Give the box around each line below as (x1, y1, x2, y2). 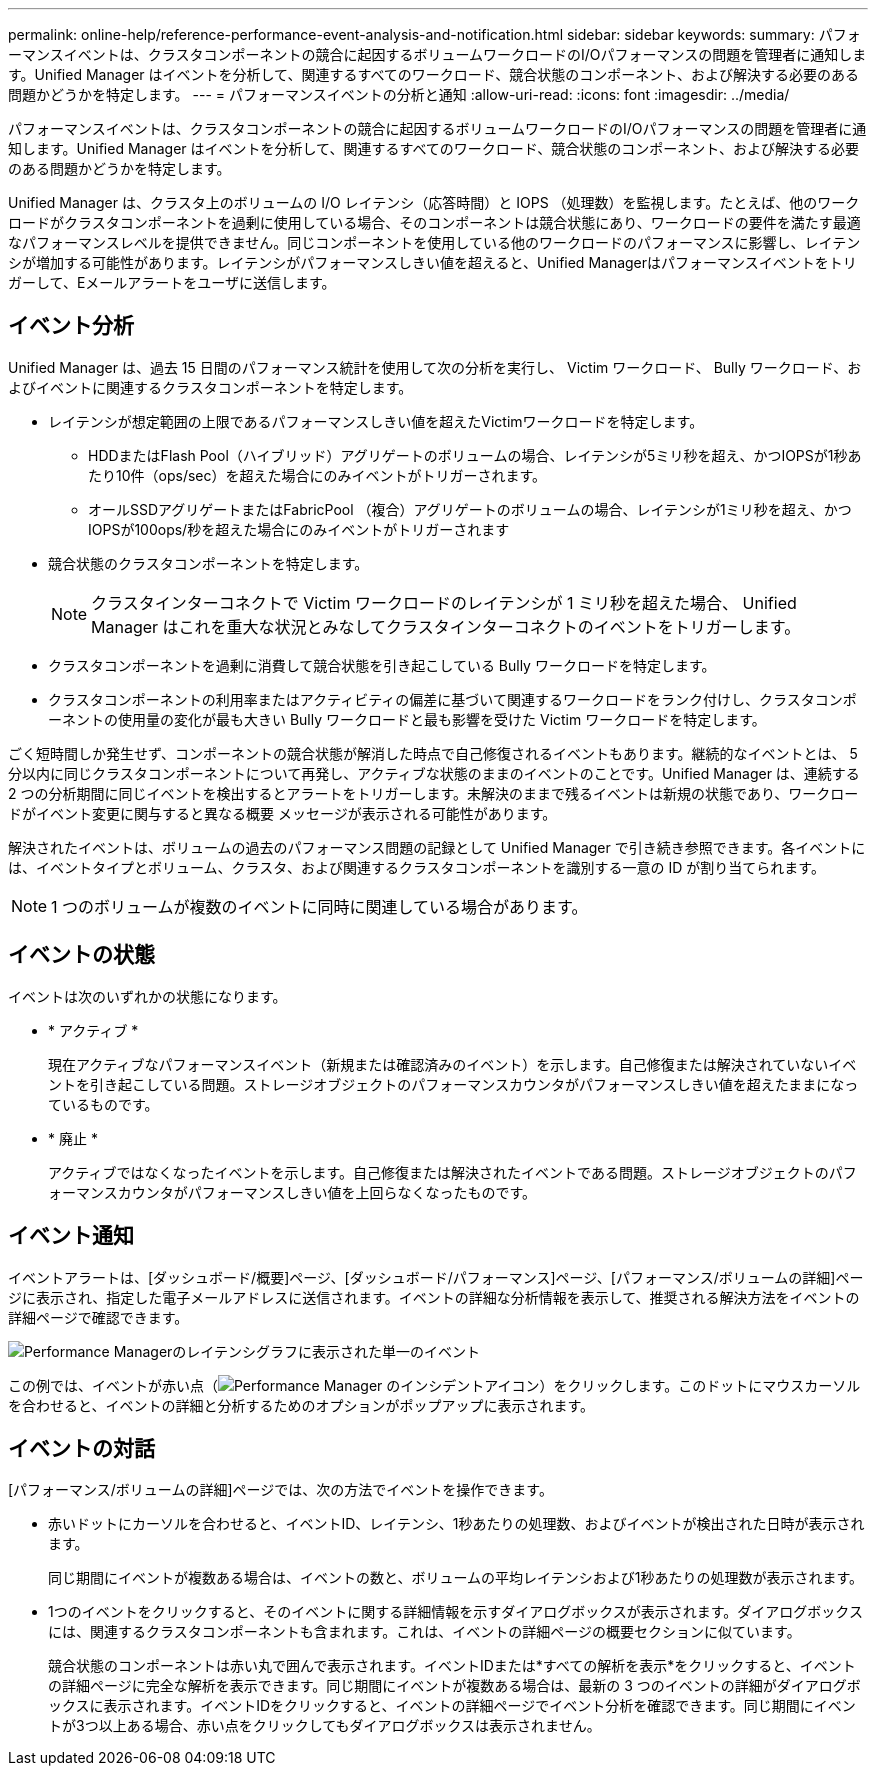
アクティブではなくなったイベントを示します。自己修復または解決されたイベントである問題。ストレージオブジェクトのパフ (48, 1163, 857, 1181)
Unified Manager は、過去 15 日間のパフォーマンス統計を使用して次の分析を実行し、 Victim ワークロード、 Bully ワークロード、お (8, 358, 862, 376)
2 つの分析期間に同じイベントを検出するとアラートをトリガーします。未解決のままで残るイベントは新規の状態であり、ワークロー (8, 784, 859, 802)
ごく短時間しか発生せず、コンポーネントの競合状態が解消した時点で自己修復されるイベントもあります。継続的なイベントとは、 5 (8, 744, 858, 762)
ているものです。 (48, 1095, 159, 1113)
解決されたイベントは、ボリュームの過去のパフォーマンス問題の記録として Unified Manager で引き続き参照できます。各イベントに (8, 838, 866, 856)
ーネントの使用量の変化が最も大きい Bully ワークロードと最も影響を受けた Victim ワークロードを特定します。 (48, 710, 766, 728)
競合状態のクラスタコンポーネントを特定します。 (48, 554, 369, 572)
